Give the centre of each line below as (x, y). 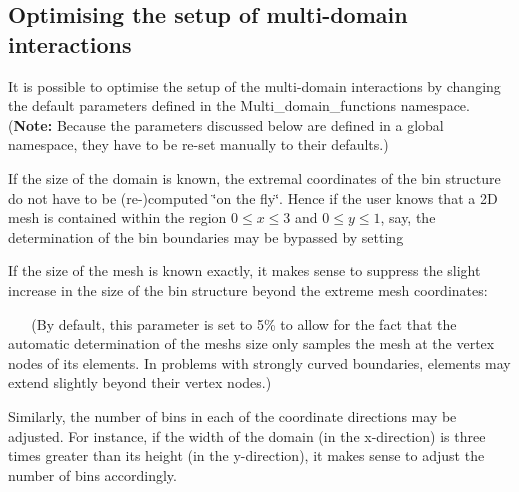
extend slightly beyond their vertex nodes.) (140, 382)
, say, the (408, 217)
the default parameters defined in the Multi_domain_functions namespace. (239, 105)
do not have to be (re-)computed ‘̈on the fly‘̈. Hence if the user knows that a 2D (253, 197)
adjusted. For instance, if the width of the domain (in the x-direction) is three (247, 435)
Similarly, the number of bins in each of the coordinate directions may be (232, 415)
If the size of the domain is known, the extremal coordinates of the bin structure (254, 177)
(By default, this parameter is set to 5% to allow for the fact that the (244, 323)
